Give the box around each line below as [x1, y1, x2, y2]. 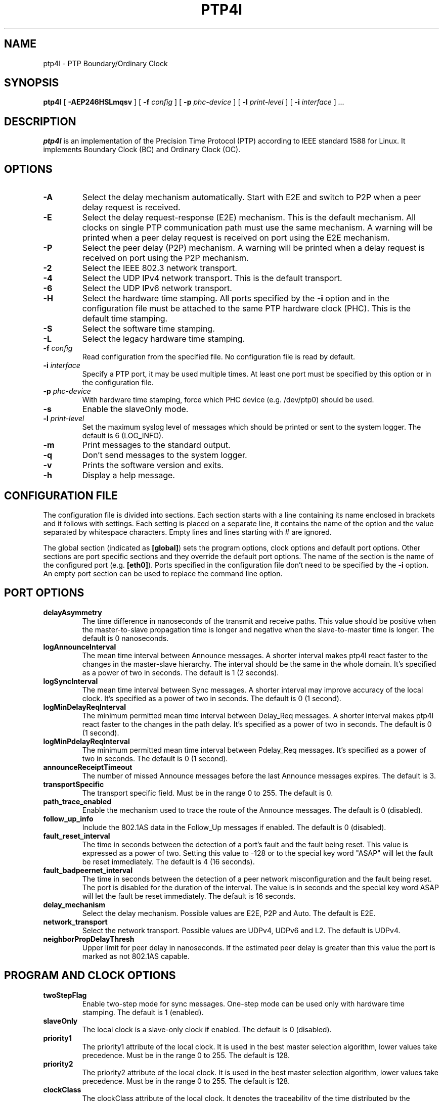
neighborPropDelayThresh [43, 934, 135, 943]
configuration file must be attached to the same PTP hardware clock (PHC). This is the [82, 303, 411, 314]
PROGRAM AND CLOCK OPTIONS [4, 969, 176, 982]
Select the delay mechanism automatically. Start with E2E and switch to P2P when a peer [82, 192, 421, 203]
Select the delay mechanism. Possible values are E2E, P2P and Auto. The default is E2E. [82, 908, 376, 917]
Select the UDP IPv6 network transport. [82, 283, 232, 294]
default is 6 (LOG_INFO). [82, 431, 164, 440]
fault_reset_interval [43, 831, 110, 840]
